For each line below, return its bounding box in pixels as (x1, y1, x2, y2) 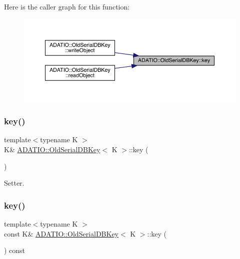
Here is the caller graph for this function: (4, 1, 130, 11)
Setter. (4, 178, 24, 188)
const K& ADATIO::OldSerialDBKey (4, 228, 119, 239)
